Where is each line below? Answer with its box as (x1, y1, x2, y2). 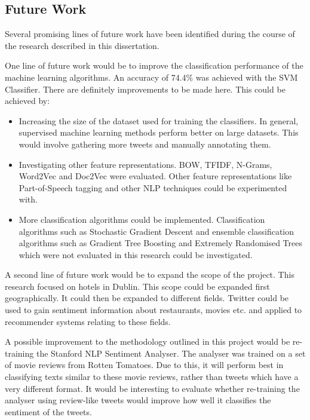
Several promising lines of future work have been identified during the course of (5, 27, 295, 40)
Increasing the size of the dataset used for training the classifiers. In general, (19, 114, 299, 127)
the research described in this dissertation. (5, 39, 159, 51)
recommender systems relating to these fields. (5, 315, 171, 327)
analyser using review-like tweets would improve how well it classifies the (5, 394, 271, 406)
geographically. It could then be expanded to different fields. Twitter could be (5, 292, 289, 304)
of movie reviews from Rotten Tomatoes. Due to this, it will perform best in (5, 358, 284, 371)
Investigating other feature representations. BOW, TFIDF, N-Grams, (19, 158, 272, 170)
